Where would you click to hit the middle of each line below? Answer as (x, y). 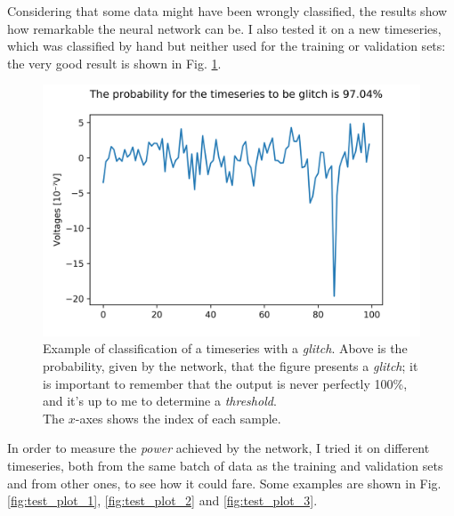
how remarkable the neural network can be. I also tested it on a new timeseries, (224, 28)
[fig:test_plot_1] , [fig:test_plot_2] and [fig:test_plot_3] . (162, 500)
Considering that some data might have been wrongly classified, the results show (227, 11)
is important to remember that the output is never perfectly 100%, (225, 383)
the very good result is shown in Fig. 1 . (114, 63)
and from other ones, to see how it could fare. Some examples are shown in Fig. (224, 483)
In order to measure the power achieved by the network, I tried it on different (219, 448)
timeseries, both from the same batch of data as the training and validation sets (225, 465)
